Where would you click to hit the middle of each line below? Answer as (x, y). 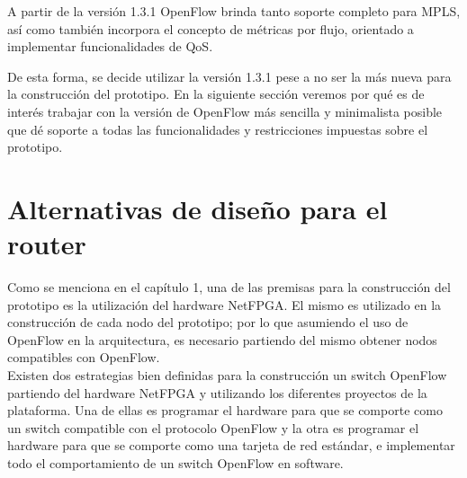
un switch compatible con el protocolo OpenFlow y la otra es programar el (213, 427)
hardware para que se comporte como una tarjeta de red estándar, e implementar (231, 445)
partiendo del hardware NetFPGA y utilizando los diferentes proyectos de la (217, 392)
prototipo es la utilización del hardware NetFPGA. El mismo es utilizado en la (225, 304)
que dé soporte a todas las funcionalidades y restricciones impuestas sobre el (218, 129)
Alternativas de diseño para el (198, 208)
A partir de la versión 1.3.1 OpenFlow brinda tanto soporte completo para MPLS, (234, 11)
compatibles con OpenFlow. (84, 357)
